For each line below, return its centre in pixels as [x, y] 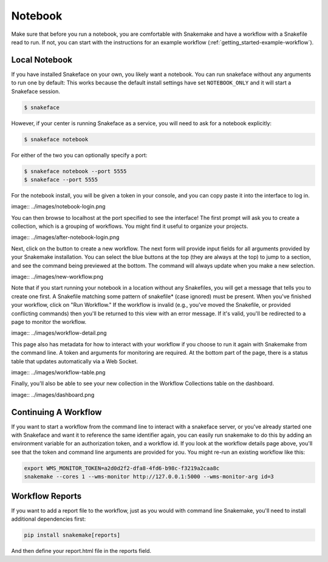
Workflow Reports [46, 496]
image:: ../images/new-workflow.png [57, 277]
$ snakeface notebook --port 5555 [75, 171]
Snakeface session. [36, 91]
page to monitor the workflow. [49, 322]
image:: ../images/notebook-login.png [58, 207]
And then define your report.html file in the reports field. [81, 551]
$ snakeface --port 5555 [61, 180]
